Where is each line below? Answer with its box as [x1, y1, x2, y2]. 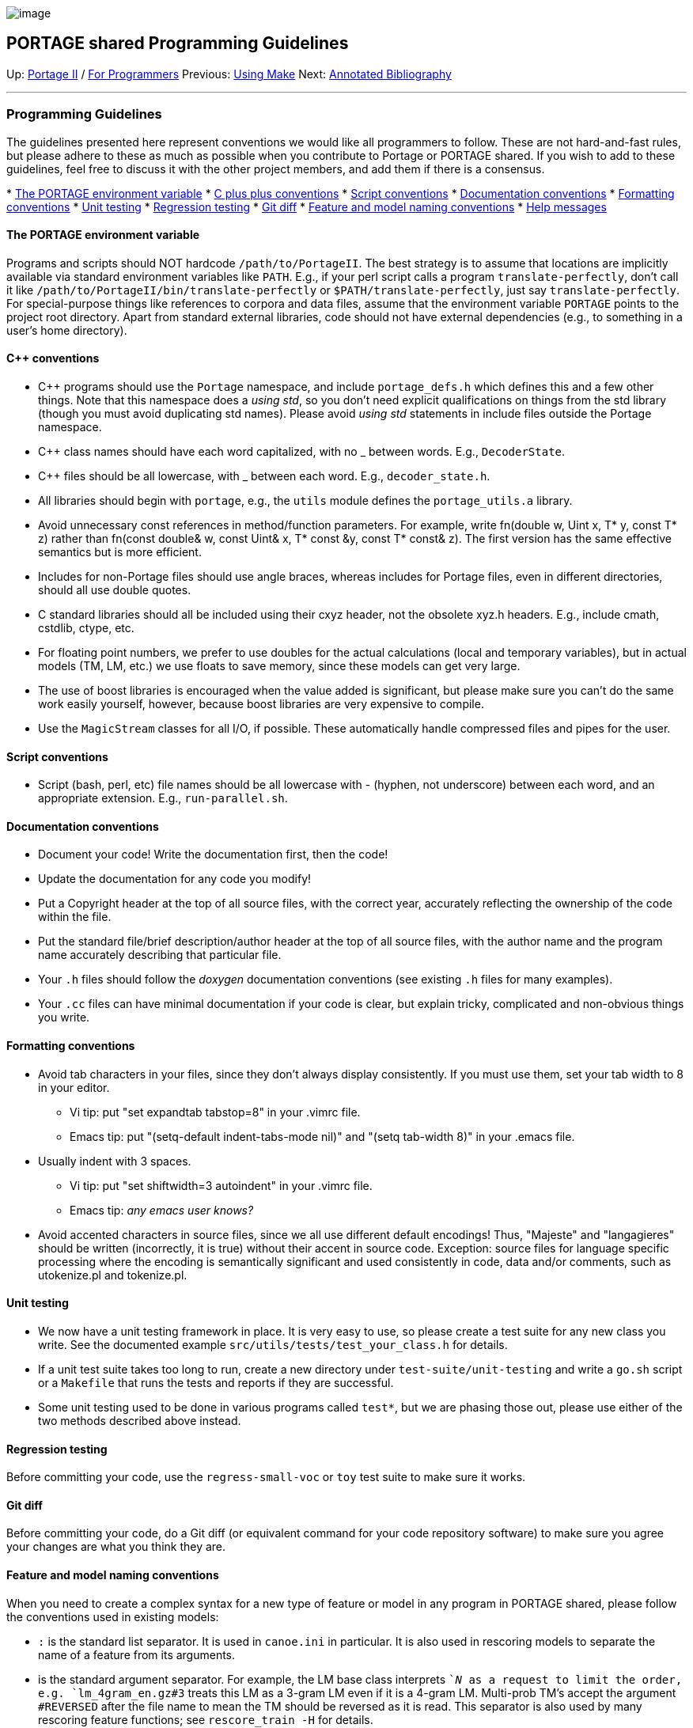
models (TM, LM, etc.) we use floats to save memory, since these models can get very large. [38, 659, 521, 673]
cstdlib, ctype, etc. [38, 621, 134, 635]
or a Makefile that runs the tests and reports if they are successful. [38, 1375, 394, 1389]
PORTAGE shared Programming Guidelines [6, 33, 349, 54]
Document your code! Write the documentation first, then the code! [38, 847, 388, 862]
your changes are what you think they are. [6, 1540, 226, 1554]
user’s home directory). [6, 323, 127, 337]
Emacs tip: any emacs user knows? [70, 1203, 254, 1217]
